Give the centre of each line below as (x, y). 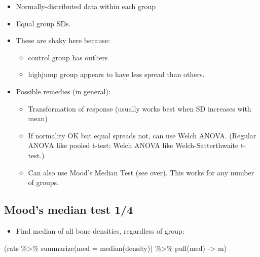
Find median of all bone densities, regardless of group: (100, 230)
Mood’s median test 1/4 (69, 210)
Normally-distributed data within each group (86, 6)
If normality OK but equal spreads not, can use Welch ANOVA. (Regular (142, 135)
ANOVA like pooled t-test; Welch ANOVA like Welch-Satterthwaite (133, 145)
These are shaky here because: (63, 40)
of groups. (44, 182)
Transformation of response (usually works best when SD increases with (140, 108)
